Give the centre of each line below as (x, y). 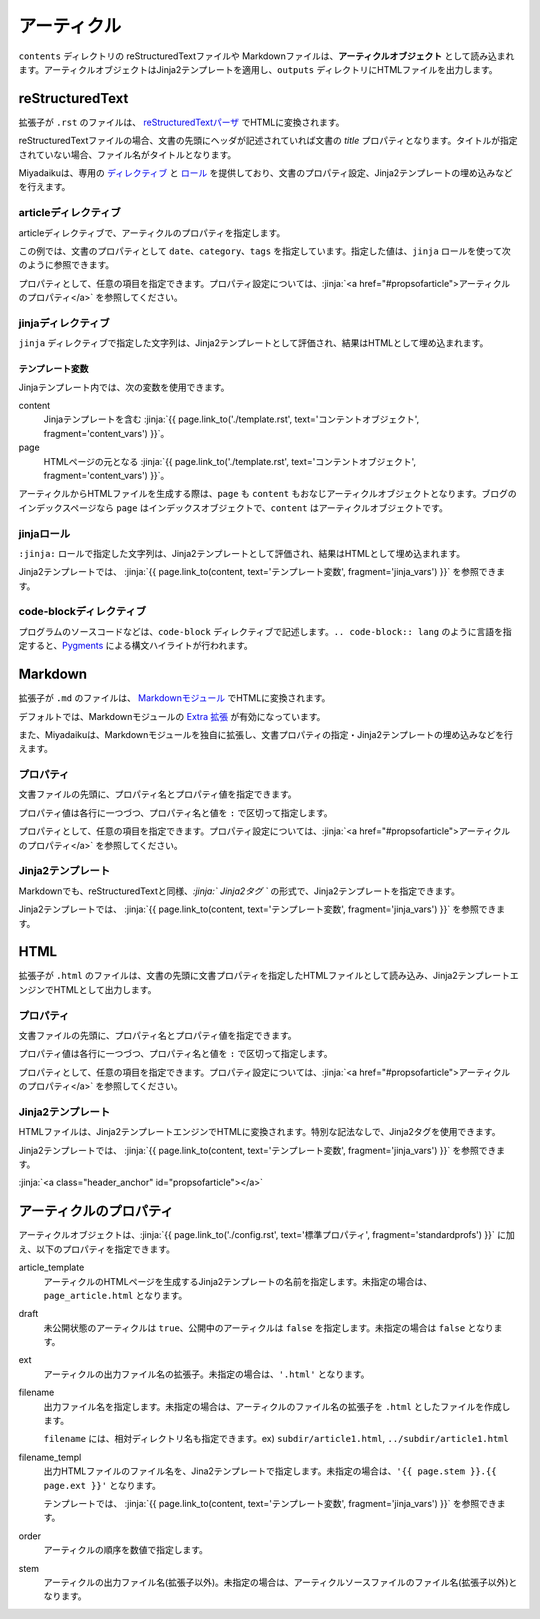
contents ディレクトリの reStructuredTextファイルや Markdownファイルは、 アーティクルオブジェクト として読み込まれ (266, 56)
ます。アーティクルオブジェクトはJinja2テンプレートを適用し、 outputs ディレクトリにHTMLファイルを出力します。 (258, 69)
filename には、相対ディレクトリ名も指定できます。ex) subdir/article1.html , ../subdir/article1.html (276, 1439)
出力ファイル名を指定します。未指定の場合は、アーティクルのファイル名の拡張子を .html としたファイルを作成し (277, 1406)
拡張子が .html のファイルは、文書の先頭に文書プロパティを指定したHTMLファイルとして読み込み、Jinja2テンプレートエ (268, 976)
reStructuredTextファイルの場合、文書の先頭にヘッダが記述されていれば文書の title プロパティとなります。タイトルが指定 (268, 141)
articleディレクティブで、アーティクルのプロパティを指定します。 (152, 232)
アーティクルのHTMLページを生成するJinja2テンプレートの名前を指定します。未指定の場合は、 (238, 1281)
